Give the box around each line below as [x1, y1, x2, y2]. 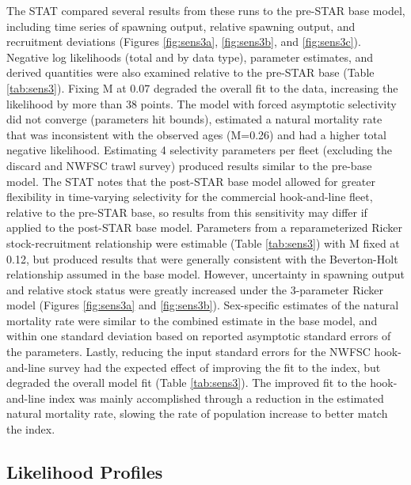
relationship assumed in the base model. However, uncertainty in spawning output [6, 266, 405, 282]
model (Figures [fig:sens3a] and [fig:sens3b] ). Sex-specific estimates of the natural [6, 297, 399, 313]
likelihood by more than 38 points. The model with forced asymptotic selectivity [6, 95, 397, 112]
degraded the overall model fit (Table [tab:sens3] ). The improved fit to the [6, 374, 367, 391]
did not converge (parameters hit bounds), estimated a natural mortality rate [6, 111, 382, 127]
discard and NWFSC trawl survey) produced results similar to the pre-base [6, 157, 372, 173]
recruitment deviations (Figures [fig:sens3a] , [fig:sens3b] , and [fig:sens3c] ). [6, 33, 361, 50]
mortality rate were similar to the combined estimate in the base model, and [6, 312, 378, 328]
